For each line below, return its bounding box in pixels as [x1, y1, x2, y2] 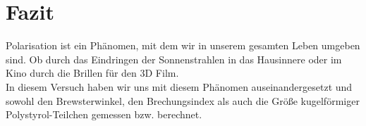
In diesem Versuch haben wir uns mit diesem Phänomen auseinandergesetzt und [6, 79, 353, 94]
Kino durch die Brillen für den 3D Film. [6, 65, 179, 80]
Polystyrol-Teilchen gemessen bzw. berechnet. [6, 107, 202, 122]
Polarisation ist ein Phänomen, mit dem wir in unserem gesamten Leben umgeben [6, 38, 360, 53]
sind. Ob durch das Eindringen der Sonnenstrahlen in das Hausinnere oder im [6, 51, 342, 66]
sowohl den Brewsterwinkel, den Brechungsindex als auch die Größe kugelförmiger [6, 93, 360, 108]
